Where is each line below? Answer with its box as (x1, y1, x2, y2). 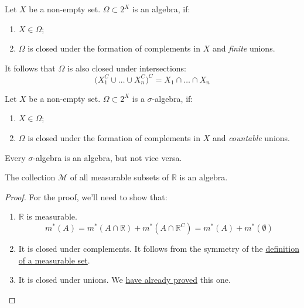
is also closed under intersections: (67, 61, 186, 74)
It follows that (5, 61, 56, 74)
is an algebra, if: (132, 3, 190, 15)
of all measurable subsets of (70, 171, 169, 183)
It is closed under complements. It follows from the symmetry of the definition (18, 242, 299, 255)
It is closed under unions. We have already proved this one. (18, 273, 231, 286)
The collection (5, 171, 56, 183)
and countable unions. (212, 132, 290, 144)
